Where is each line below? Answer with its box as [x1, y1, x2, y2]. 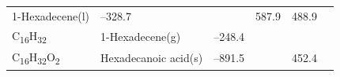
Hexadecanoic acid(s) [100, 49, 203, 66]
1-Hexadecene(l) [12, 7, 89, 24]
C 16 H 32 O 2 [12, 48, 60, 67]
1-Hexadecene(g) [100, 27, 181, 44]
